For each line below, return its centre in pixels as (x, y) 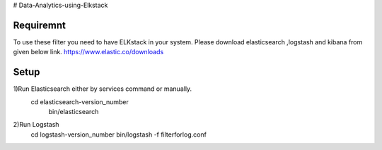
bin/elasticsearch (74, 111)
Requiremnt (40, 25)
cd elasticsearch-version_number (80, 101)
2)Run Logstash (36, 125)
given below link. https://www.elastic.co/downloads (88, 52)
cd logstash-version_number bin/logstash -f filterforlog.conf (118, 135)
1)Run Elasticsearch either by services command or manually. (103, 89)
